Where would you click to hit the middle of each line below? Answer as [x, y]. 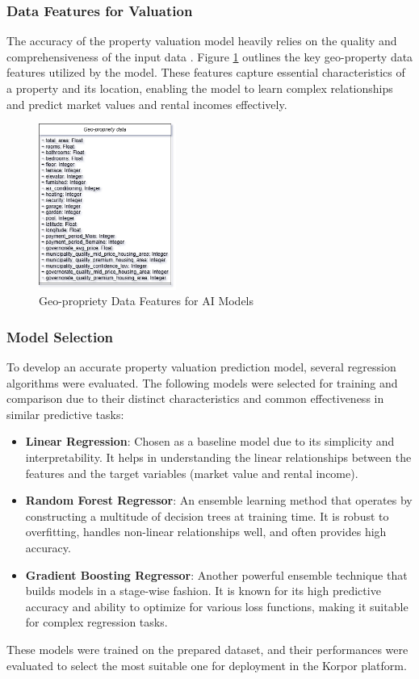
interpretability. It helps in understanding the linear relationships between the [218, 457]
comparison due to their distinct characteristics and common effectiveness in [195, 398]
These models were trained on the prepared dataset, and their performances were [207, 649]
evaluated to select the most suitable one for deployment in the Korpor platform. [207, 665]
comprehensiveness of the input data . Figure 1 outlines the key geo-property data [210, 56]
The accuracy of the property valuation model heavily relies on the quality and [202, 41]
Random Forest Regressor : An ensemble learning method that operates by [219, 500]
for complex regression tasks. [96, 622]
